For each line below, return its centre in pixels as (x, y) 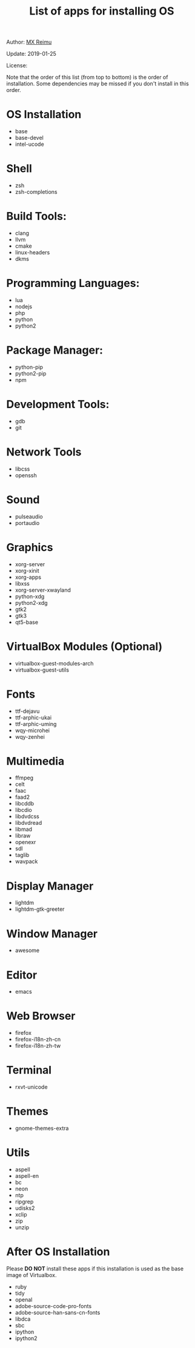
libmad (23, 829)
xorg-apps (28, 577)
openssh (26, 475)
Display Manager (50, 886)
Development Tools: (58, 405)
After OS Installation (58, 1252)
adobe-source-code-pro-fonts (53, 1306)
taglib (22, 855)
